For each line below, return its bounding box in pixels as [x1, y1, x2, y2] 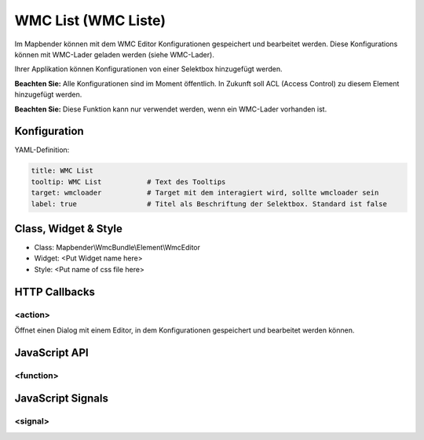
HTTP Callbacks [14, 285, 96, 298]
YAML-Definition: [14, 145, 70, 155]
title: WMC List [31, 166, 94, 176]
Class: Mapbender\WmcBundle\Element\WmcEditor [34, 243, 200, 253]
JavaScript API [14, 346, 90, 359]
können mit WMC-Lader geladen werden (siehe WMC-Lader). [14, 49, 215, 59]
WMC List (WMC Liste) [14, 12, 166, 29]
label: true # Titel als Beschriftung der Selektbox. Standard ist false [31, 199, 388, 208]
